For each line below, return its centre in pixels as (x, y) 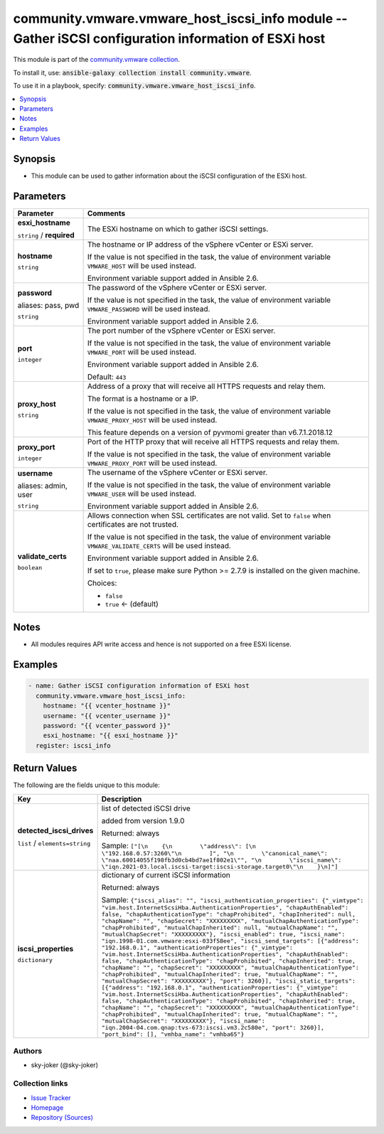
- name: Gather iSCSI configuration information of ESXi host (139, 686)
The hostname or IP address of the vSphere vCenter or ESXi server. (200, 244)
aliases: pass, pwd (48, 306)
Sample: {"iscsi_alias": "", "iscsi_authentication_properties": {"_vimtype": (233, 899)
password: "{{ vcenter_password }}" (107, 726)
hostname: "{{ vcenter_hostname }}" (107, 706)
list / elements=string (54, 843)
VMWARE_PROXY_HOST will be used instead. (152, 419)
